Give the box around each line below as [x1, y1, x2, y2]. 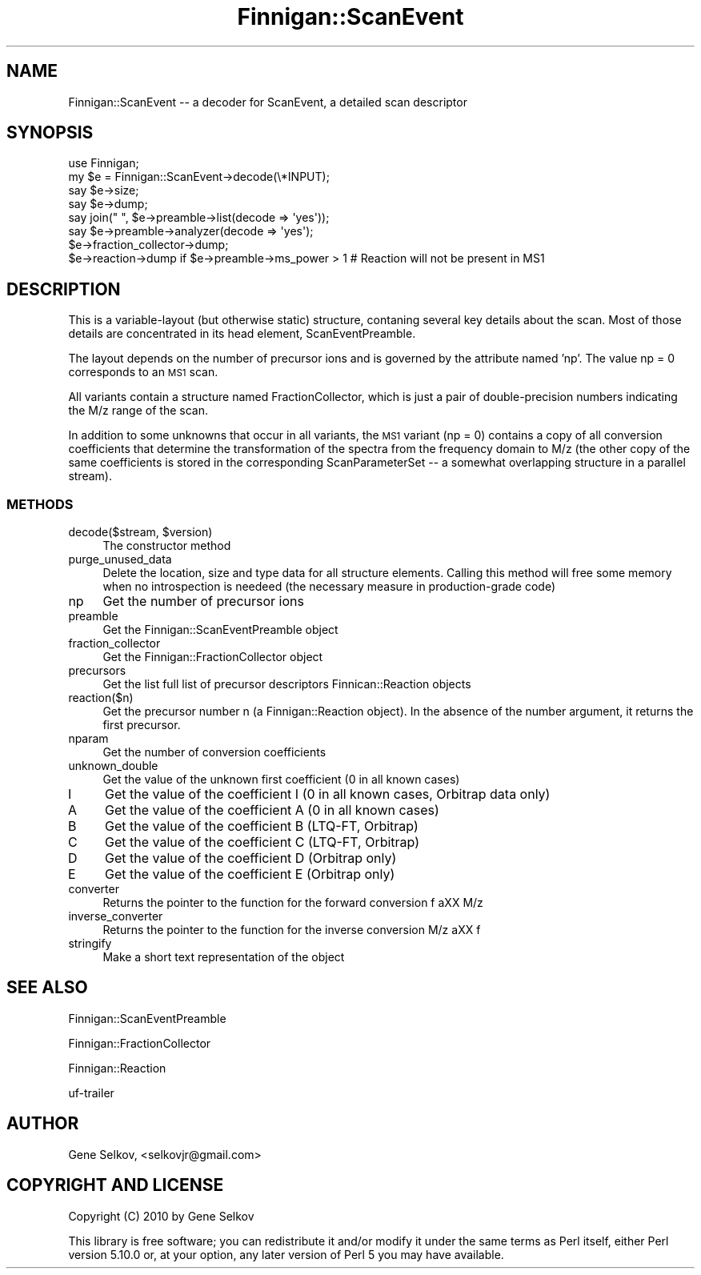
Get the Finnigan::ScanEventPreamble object [102, 623, 338, 637]
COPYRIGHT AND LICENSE [6, 1175, 224, 1196]
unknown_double [68, 759, 158, 773]
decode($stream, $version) [68, 525, 213, 539]
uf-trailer [68, 1085, 114, 1100]
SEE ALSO [6, 977, 88, 998]
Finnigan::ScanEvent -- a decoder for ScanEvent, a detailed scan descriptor [68, 94, 467, 109]
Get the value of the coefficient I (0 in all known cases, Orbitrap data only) [105, 786, 551, 803]
